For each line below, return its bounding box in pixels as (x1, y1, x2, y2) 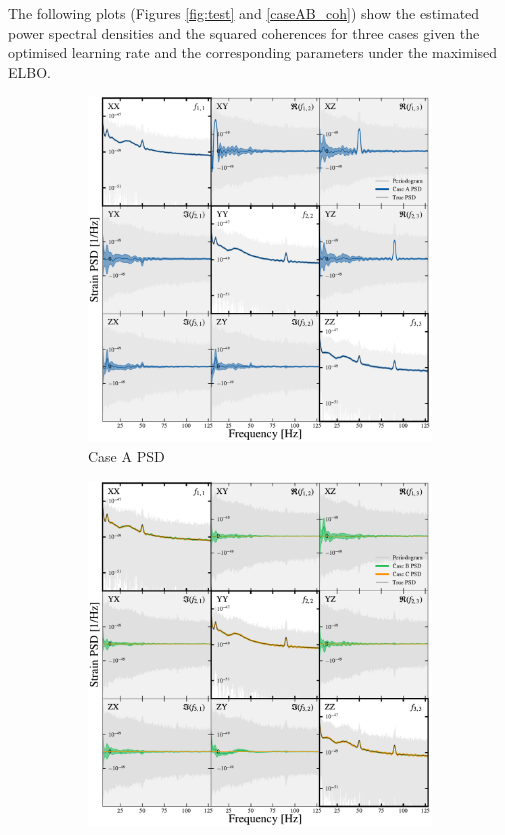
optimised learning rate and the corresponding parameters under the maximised (8, 42, 498, 63)
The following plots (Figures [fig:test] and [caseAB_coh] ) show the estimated (8, 3, 480, 23)
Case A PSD (88, 445, 165, 466)
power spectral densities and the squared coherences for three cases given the (8, 22, 480, 43)
